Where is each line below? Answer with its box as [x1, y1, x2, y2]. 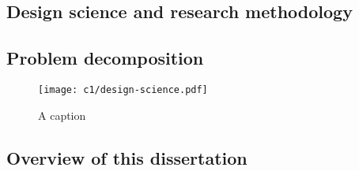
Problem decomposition [6, 46, 204, 70]
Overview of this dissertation [6, 145, 248, 169]
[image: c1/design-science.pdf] [38, 84, 208, 95]
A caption [38, 106, 86, 123]
